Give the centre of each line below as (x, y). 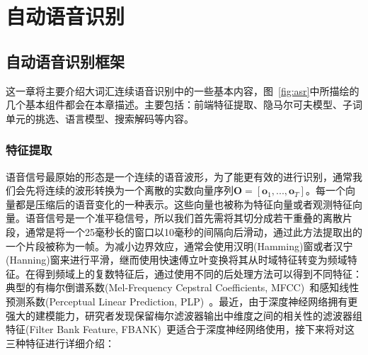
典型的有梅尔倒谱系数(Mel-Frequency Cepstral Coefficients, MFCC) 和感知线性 (183, 287)
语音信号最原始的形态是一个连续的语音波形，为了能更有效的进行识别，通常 (179, 176)
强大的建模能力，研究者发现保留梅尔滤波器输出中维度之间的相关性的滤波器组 (184, 315)
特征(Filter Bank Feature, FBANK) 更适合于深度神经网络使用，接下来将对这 (180, 329)
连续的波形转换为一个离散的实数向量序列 (139, 190)
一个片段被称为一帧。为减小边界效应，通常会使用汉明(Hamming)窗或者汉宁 (179, 246)
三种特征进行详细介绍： (60, 343)
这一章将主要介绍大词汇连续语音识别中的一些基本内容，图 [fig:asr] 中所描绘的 (183, 90)
